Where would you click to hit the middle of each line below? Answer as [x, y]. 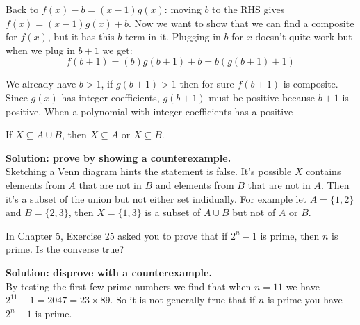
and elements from [195, 184]
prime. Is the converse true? [65, 249]
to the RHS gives [248, 9]
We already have [41, 84]
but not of [254, 212]
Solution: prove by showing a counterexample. [118, 157]
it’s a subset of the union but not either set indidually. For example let [156, 198]
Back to [22, 9]
